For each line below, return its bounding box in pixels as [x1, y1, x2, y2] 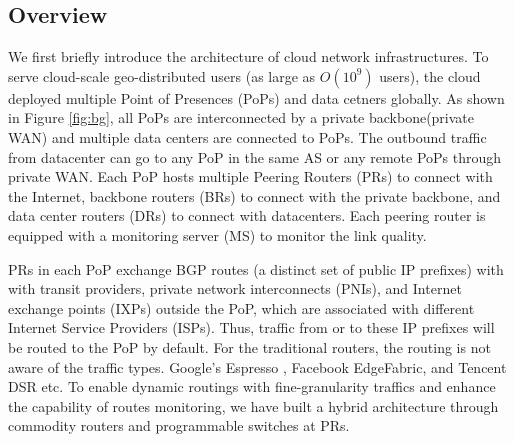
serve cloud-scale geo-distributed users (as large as [8, 65, 316, 86]
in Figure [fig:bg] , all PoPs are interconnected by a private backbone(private [8, 107, 475, 128]
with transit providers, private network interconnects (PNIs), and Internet [8, 278, 462, 299]
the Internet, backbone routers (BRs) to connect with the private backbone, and [8, 185, 501, 206]
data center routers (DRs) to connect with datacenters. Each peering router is [8, 205, 486, 226]
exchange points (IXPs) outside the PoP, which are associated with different [8, 297, 475, 318]
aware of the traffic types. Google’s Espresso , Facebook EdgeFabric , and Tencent [8, 356, 507, 377]
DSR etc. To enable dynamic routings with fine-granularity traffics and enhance [8, 376, 496, 397]
